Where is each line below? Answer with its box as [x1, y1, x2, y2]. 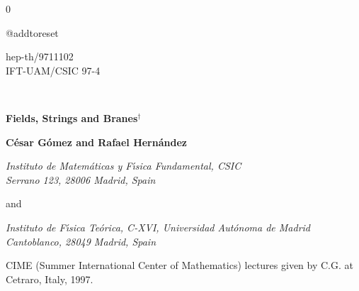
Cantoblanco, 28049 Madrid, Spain [6, 234, 156, 248]
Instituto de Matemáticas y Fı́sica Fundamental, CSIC [6, 158, 241, 173]
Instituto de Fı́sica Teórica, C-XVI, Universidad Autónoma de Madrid [6, 219, 310, 234]
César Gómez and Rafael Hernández [6, 134, 187, 149]
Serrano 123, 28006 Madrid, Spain [6, 172, 156, 187]
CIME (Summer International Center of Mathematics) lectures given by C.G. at [6, 258, 353, 273]
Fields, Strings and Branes [6, 110, 138, 125]
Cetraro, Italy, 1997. [6, 271, 93, 286]
